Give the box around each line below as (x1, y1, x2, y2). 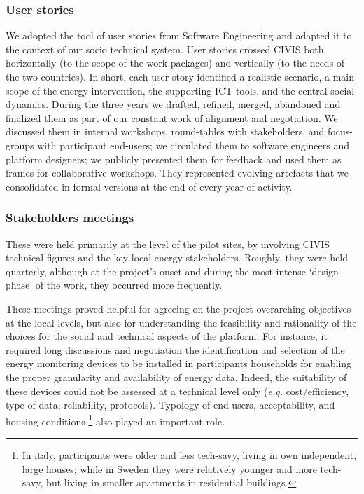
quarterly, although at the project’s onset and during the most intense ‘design (6, 263, 339, 278)
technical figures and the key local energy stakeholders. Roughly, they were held (6, 250, 349, 265)
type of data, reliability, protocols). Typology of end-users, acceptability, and (6, 397, 335, 412)
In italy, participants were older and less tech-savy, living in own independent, (22, 447, 357, 462)
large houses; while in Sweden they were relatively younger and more (22, 461, 317, 476)
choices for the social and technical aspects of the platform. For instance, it (6, 329, 328, 343)
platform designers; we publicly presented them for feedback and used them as (6, 151, 342, 166)
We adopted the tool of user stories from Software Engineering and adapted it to (6, 28, 352, 43)
